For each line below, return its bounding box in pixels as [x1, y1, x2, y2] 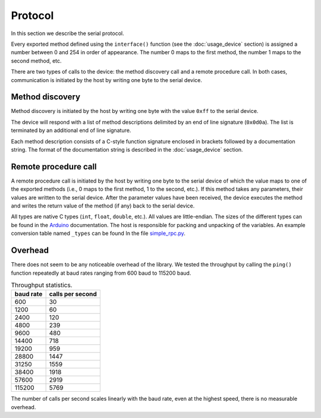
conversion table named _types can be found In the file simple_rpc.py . [11, 230, 185, 237]
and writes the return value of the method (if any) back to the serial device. [11, 202, 195, 209]
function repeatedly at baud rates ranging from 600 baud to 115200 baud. [11, 269, 191, 276]
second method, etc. [11, 57, 62, 64]
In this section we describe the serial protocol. [11, 30, 124, 37]
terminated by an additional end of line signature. [11, 127, 131, 134]
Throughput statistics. [11, 281, 73, 290]
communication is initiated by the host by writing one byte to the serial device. [11, 76, 202, 83]
